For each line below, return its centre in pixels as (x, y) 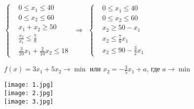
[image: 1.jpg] (29, 85)
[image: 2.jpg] (29, 93)
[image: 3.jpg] (29, 101)
